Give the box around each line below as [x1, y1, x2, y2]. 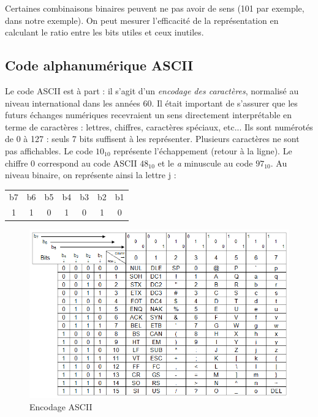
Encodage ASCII [29, 400, 93, 413]
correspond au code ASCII [37, 156, 137, 169]
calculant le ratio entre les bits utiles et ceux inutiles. [5, 26, 204, 39]
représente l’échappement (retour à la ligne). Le [113, 144, 292, 157]
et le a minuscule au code [157, 156, 253, 169]
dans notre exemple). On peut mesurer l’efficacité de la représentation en [5, 13, 279, 26]
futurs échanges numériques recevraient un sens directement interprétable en [5, 108, 292, 121]
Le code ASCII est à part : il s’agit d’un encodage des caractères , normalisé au [5, 84, 299, 97]
